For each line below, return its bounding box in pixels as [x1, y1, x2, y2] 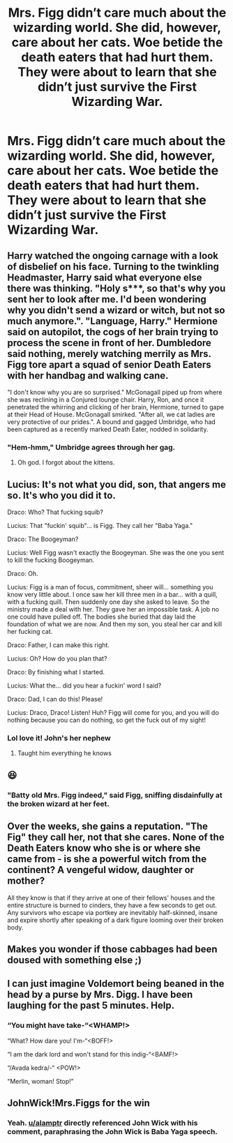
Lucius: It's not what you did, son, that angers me [7, 478, 227, 490]
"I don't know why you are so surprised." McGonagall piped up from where [7, 388, 223, 396]
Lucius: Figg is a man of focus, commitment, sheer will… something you [7, 583, 213, 591]
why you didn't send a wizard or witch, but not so [7, 304, 225, 316]
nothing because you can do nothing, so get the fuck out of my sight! [7, 716, 206, 725]
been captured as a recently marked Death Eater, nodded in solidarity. [7, 425, 209, 433]
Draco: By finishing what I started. [7, 668, 105, 676]
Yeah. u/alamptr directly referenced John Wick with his [7, 1118, 198, 1128]
